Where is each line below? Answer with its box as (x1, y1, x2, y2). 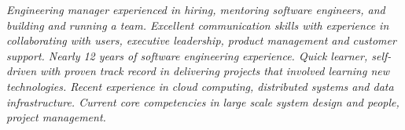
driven (6, 63, 37, 79)
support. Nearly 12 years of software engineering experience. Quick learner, (6, 47, 368, 63)
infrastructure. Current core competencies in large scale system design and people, (6, 93, 399, 110)
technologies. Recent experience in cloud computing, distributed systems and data (6, 78, 394, 94)
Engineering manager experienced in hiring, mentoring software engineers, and (6, 2, 385, 17)
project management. (6, 109, 106, 125)
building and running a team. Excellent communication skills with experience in (6, 16, 389, 33)
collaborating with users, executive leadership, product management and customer (6, 32, 396, 49)
